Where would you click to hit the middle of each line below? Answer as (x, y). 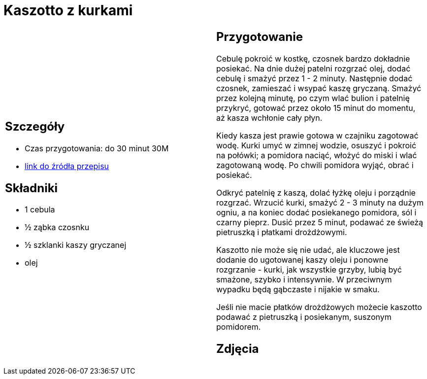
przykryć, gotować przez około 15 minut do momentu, (316, 108)
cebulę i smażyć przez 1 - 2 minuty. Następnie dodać (314, 78)
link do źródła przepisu (67, 166)
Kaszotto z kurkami (68, 10)
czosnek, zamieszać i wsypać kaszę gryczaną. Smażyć (319, 88)
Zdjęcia (238, 348)
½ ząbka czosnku (57, 227)
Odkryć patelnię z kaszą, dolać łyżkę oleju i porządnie (316, 192)
